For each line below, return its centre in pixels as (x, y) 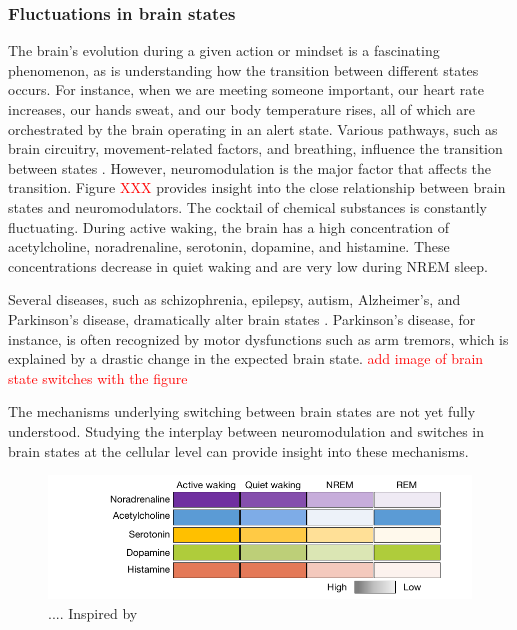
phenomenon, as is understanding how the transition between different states (243, 69)
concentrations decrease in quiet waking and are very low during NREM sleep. (248, 265)
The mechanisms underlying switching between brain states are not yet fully (242, 411)
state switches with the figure (98, 377)
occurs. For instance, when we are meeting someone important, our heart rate (246, 89)
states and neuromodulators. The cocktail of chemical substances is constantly (247, 206)
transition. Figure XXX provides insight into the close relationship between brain (257, 187)
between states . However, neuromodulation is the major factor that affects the (250, 167)
